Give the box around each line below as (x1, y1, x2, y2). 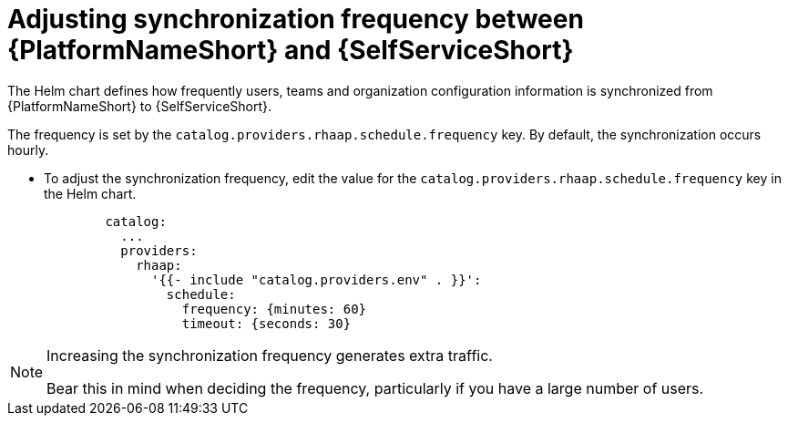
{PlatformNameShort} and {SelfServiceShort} (7, 35, 574, 66)
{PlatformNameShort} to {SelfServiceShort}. (7, 98, 272, 114)
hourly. (7, 141, 49, 158)
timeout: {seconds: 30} (181, 315, 352, 331)
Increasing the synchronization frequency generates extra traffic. (46, 346, 493, 365)
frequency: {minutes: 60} (181, 301, 367, 316)
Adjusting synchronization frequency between (7, 4, 584, 35)
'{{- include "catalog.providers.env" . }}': (151, 272, 482, 287)
